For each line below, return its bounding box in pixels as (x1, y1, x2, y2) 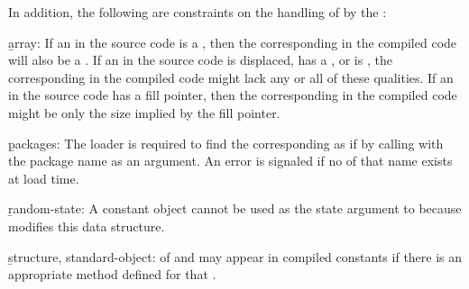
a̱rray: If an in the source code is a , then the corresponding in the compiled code (8, 32, 457, 51)
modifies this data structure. (8, 216, 165, 235)
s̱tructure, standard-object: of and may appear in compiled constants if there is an (8, 247, 463, 266)
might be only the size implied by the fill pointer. (8, 103, 280, 122)
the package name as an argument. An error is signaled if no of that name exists (8, 151, 453, 170)
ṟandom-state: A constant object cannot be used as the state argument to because (8, 199, 462, 218)
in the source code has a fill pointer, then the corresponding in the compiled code (8, 86, 457, 104)
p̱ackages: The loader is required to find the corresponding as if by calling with (8, 133, 444, 152)
